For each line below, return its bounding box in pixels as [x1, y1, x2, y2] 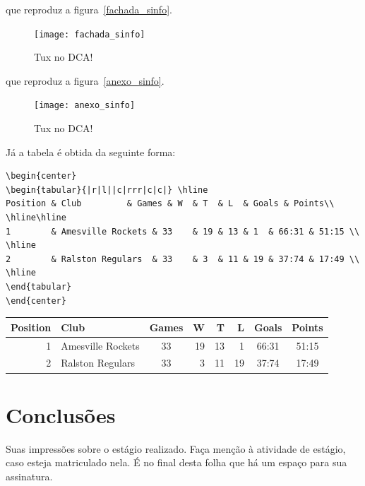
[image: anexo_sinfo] [34, 100, 136, 111]
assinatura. [6, 468, 53, 483]
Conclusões [6, 400, 116, 429]
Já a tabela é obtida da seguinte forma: [6, 144, 176, 159]
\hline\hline [6, 213, 66, 223]
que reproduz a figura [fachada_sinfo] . [6, 2, 172, 16]
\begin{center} [6, 171, 77, 182]
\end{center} [6, 295, 66, 306]
